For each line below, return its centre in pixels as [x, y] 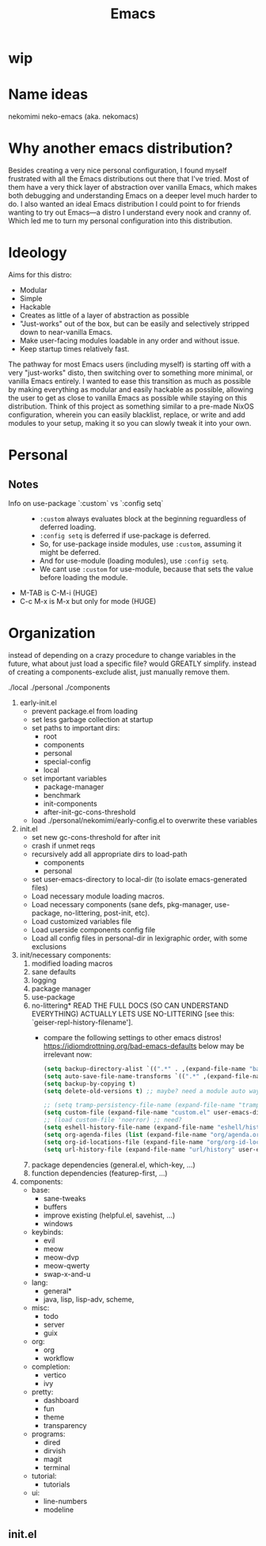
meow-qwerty [66, 1265]
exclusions [49, 946]
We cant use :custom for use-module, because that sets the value [146, 569]
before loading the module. [84, 577]
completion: [51, 1366]
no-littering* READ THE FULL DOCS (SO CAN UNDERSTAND [130, 1005]
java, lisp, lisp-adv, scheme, [89, 1299]
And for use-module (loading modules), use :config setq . [134, 560]
